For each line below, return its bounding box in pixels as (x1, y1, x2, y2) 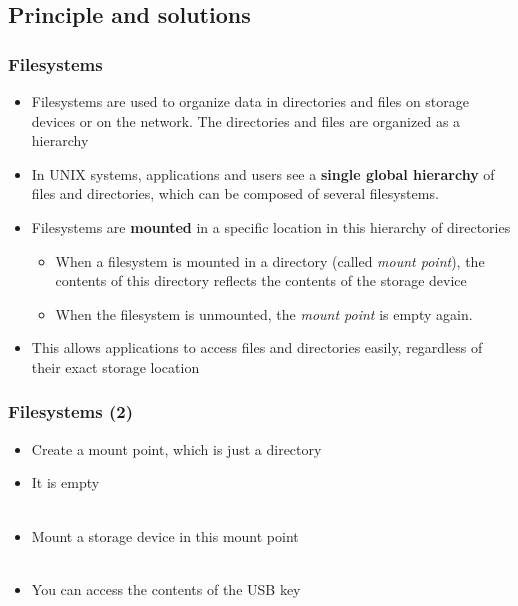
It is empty (31, 472, 100, 493)
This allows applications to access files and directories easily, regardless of (31, 337, 483, 358)
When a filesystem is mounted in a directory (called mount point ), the (55, 250, 485, 271)
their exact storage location (31, 356, 200, 377)
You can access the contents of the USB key (31, 578, 301, 599)
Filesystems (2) (8, 399, 134, 424)
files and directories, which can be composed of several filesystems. (31, 183, 439, 204)
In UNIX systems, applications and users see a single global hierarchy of (31, 163, 495, 184)
